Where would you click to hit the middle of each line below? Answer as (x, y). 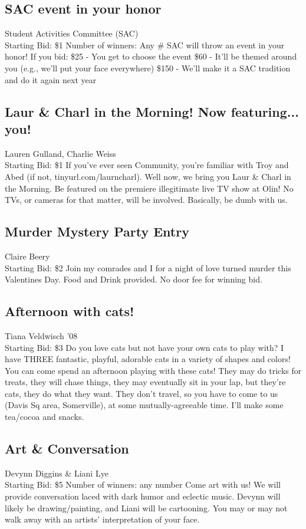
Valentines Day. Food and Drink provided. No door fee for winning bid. (134, 279)
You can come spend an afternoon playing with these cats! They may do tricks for (153, 370)
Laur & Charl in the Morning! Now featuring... (152, 111)
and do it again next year (51, 79)
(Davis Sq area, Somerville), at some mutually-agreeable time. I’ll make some (144, 405)
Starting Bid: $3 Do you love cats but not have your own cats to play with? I (144, 347)
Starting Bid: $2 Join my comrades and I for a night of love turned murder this (148, 267)
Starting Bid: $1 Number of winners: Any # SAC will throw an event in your (145, 45)
